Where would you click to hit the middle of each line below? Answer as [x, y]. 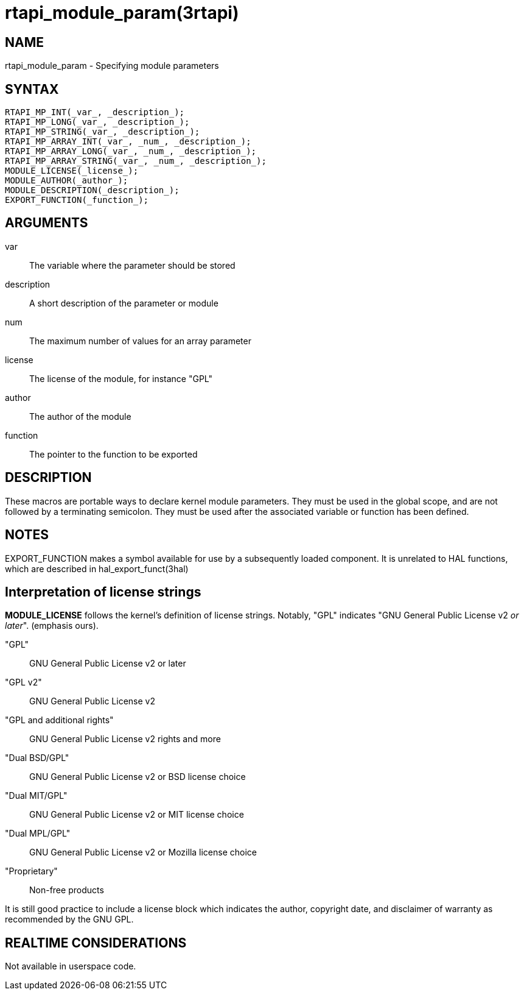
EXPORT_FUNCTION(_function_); [77, 200]
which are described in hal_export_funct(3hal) [97, 568]
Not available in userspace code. [71, 966]
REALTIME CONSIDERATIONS [96, 943]
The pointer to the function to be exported [114, 454]
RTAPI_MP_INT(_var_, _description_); [95, 112]
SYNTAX [32, 89]
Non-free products [67, 890]
